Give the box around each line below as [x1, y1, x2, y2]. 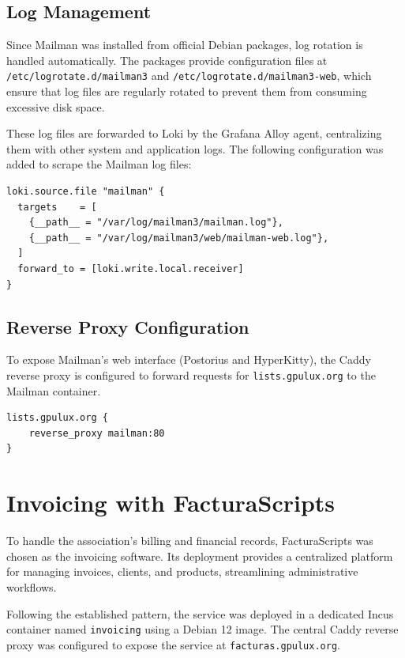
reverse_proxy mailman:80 [28, 427, 165, 439]
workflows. [6, 578, 57, 595]
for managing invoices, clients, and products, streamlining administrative [6, 563, 358, 580]
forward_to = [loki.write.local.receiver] [17, 263, 244, 274]
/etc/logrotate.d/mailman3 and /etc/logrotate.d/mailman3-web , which [6, 67, 372, 84]
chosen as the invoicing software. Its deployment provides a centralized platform [6, 547, 393, 564]
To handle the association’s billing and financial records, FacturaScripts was [6, 532, 373, 549]
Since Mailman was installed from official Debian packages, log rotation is [6, 36, 363, 53]
